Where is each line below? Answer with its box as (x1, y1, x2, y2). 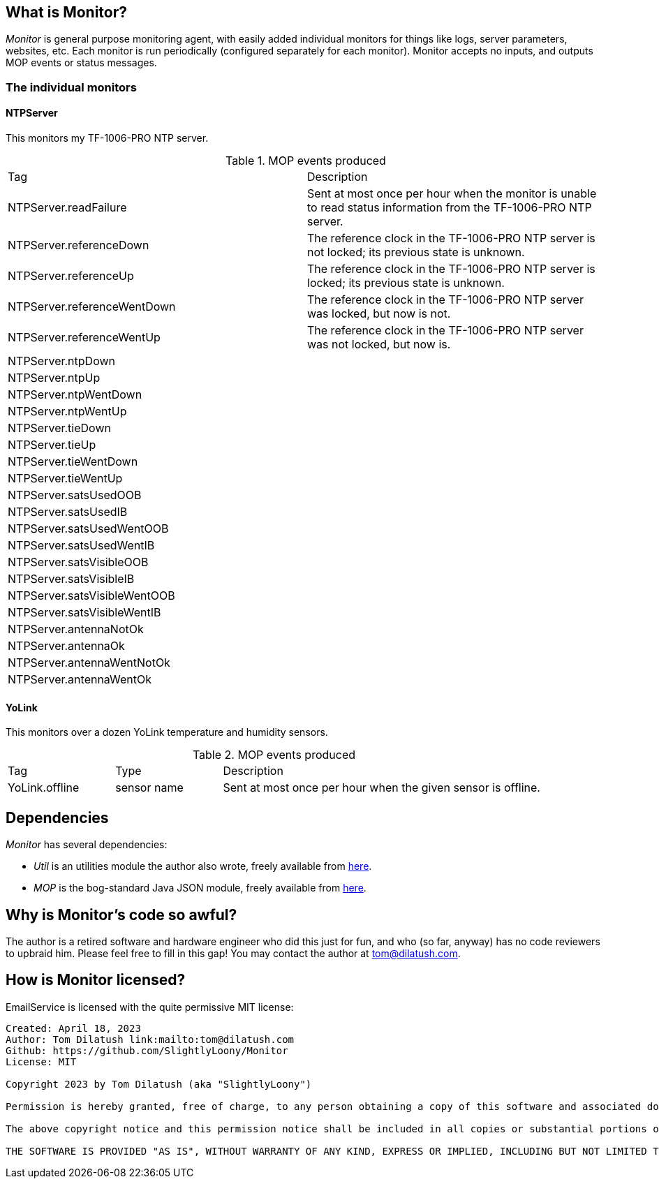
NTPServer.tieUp (8, 438, 96, 452)
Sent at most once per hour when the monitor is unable (307, 186, 597, 201)
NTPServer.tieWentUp (8, 471, 123, 486)
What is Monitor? (6, 3, 128, 21)
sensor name (115, 780, 184, 795)
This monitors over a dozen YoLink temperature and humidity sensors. (6, 726, 328, 739)
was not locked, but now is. (307, 337, 451, 352)
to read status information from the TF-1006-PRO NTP (307, 200, 592, 215)
